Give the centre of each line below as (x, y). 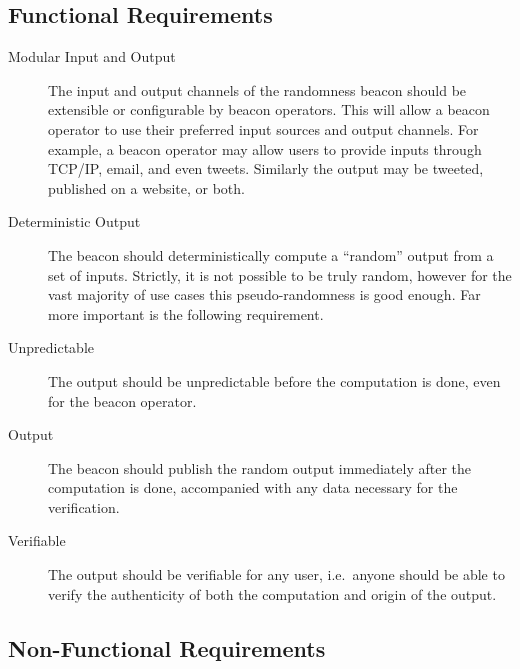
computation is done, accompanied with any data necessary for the (253, 487)
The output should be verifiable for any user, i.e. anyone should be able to (276, 574)
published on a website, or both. (146, 187)
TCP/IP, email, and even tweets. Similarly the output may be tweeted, (266, 168)
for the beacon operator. (122, 400)
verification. (84, 506)
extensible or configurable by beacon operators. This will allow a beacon (269, 109)
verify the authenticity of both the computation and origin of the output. (272, 593)
